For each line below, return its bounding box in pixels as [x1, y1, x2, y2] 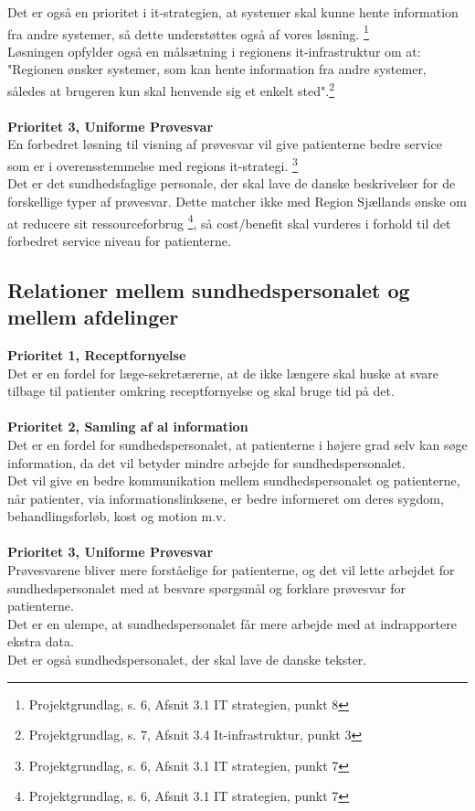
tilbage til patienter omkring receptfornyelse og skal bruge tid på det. [7, 381, 395, 400]
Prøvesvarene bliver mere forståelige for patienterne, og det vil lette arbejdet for [7, 560, 455, 580]
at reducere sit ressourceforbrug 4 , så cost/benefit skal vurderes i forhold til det [7, 210, 451, 232]
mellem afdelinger [7, 303, 179, 331]
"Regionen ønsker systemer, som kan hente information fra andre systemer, [7, 59, 427, 79]
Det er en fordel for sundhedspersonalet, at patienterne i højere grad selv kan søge [7, 434, 468, 454]
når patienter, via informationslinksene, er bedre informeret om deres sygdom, [7, 488, 444, 507]
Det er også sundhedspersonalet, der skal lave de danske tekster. [7, 650, 367, 669]
